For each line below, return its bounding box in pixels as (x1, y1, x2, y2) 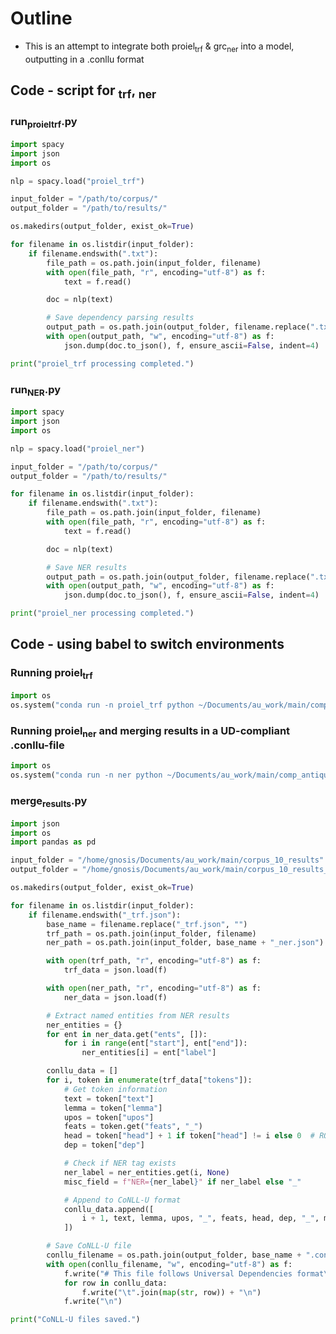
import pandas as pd (10, 837, 97, 847)
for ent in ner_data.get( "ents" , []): (46, 1029, 208, 1039)
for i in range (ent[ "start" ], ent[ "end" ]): (63, 1038, 248, 1049)
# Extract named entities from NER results (46, 1010, 230, 1021)
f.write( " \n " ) (63, 1297, 123, 1307)
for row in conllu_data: (63, 1278, 168, 1288)
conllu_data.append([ (63, 1204, 155, 1214)
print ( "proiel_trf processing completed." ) (10, 358, 195, 369)
